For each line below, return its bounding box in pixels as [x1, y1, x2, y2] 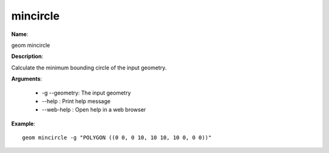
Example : [11, 119, 36, 127]
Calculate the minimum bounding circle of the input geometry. [11, 64, 167, 71]
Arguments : [11, 75, 43, 82]
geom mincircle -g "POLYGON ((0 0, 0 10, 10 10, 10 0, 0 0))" [22, 134, 212, 141]
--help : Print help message [41, 98, 111, 105]
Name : [11, 30, 29, 38]
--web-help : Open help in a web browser [41, 106, 146, 113]
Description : [11, 52, 44, 60]
